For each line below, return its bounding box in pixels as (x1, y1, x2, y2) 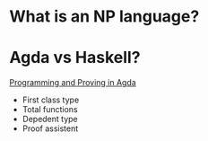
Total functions (22, 104, 78, 115)
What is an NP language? (9, 6, 200, 27)
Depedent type (22, 114, 78, 125)
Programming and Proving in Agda (9, 77, 136, 88)
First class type (22, 94, 80, 105)
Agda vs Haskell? (9, 48, 141, 68)
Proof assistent (22, 123, 79, 134)
